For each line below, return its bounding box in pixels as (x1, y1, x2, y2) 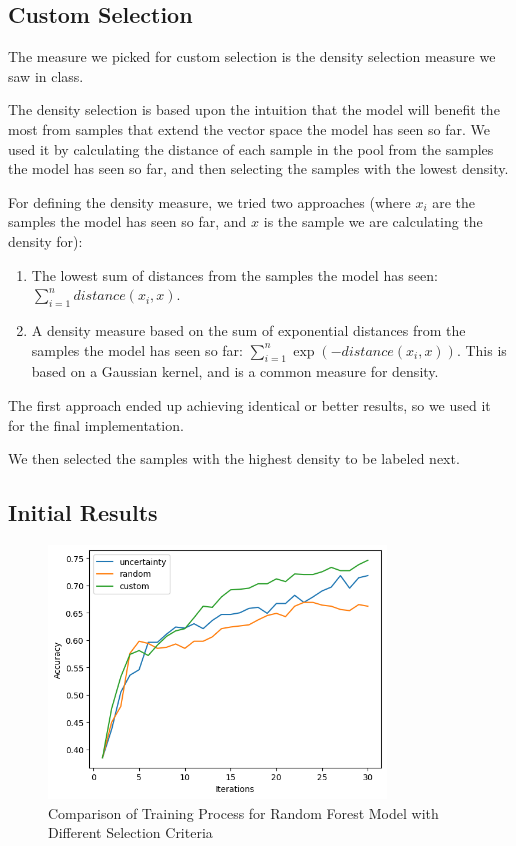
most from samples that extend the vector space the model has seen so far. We (8, 118, 491, 139)
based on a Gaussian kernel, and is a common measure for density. (31, 361, 439, 382)
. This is (456, 339, 507, 360)
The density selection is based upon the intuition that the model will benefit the (8, 99, 500, 120)
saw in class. (8, 65, 84, 86)
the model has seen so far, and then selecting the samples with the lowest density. (8, 158, 509, 179)
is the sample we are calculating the (263, 211, 483, 232)
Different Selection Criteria (48, 822, 213, 843)
